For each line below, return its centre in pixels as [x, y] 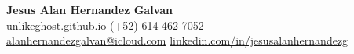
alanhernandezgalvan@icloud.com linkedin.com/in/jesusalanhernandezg [177, 40]
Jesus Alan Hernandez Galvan [89, 9]
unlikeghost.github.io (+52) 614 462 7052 [105, 25]
